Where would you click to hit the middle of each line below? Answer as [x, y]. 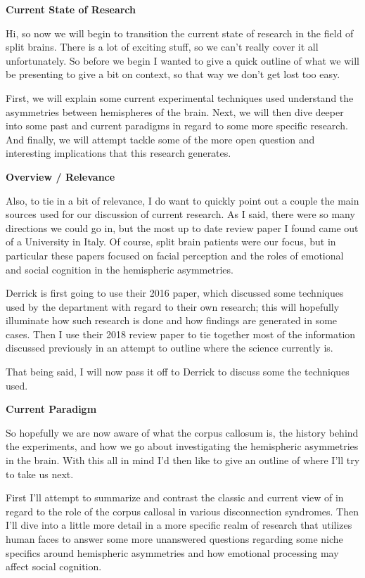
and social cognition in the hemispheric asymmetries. [120, 269]
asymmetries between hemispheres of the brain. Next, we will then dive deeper [175, 111]
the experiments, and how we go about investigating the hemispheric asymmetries [182, 446]
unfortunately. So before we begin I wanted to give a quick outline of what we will [182, 60]
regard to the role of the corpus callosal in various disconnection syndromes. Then [182, 511]
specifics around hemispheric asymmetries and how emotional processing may [172, 552]
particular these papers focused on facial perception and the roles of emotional [175, 255]
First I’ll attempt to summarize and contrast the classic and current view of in [175, 497]
